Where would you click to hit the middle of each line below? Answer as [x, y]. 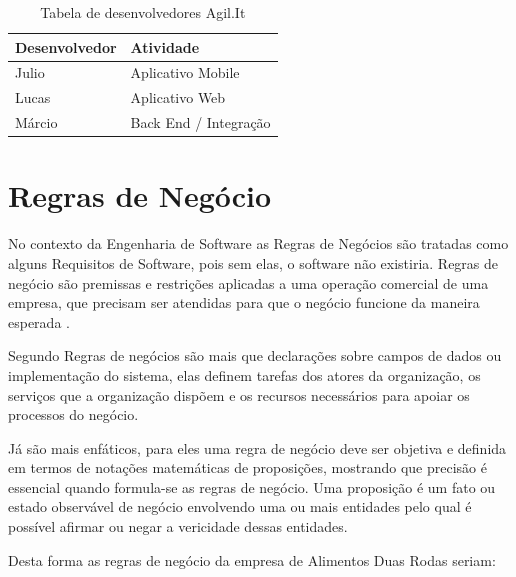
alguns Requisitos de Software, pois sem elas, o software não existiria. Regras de [253, 262]
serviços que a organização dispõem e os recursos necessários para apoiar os [239, 394]
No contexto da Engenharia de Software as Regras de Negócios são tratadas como [258, 243]
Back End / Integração [200, 122]
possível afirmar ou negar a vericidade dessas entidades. [178, 526]
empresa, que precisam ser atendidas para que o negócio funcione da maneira [244, 302]
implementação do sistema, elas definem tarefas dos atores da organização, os [244, 374]
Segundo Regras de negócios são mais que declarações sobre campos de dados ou [255, 355]
